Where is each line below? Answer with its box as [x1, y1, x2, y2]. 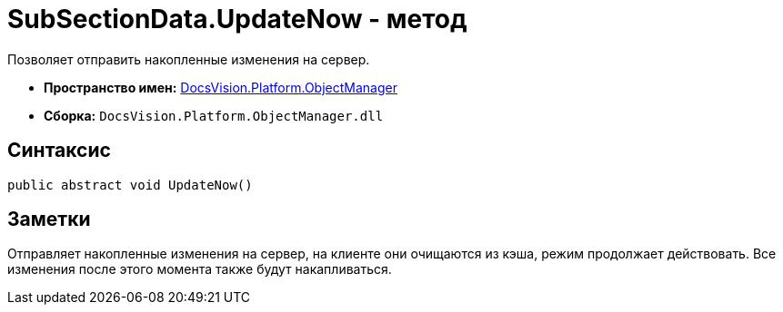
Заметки [7, 208, 91, 231]
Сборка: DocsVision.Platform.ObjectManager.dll [44, 107, 384, 123]
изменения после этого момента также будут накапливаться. [7, 261, 392, 278]
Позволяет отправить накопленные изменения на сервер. [7, 51, 370, 67]
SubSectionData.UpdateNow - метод [7, 4, 467, 34]
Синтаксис [7, 139, 111, 162]
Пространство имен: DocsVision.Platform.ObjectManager [44, 79, 397, 95]
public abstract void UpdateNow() [7, 177, 253, 192]
